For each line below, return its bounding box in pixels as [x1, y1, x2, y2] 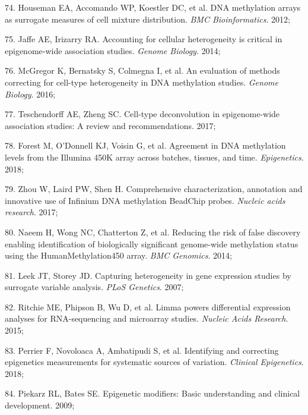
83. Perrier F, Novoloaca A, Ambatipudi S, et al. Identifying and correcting [5, 344, 279, 356]
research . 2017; [5, 206, 58, 218]
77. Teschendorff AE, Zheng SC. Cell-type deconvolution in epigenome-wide [5, 108, 280, 120]
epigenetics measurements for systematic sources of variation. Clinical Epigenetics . [5, 356, 304, 368]
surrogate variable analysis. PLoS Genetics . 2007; [5, 281, 184, 293]
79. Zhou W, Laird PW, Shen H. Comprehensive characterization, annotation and [5, 183, 303, 195]
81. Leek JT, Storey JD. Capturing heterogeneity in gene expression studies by [5, 269, 291, 281]
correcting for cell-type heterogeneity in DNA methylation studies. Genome [5, 76, 278, 88]
